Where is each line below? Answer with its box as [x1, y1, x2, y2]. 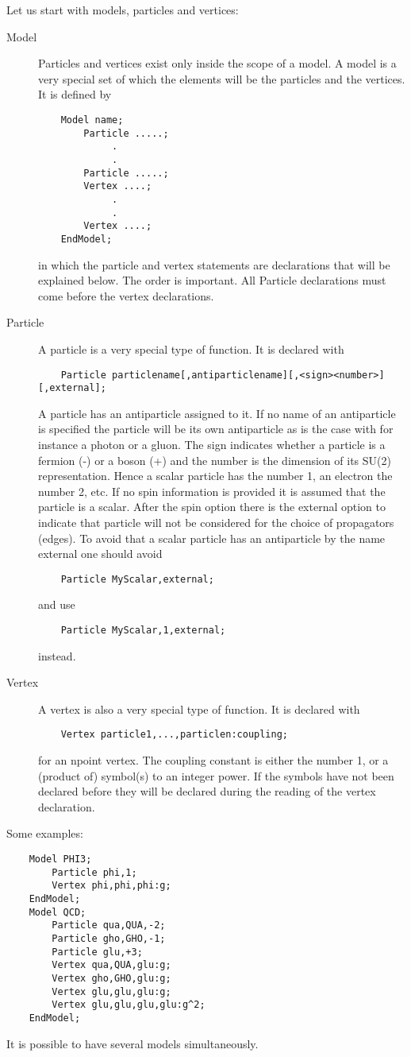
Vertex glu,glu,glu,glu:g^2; [52, 999, 205, 1011]
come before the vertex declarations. [38, 287, 214, 304]
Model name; [60, 114, 124, 126]
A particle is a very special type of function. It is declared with [38, 340, 344, 357]
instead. [38, 647, 76, 664]
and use [38, 596, 75, 613]
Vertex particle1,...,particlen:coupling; [60, 729, 288, 741]
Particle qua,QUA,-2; [52, 920, 166, 931]
